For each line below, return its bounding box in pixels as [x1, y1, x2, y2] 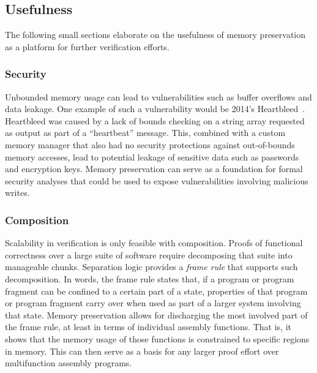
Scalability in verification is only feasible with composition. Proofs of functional [5, 236, 303, 249]
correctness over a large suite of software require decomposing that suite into [5, 248, 293, 261]
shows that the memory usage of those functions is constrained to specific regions [5, 332, 310, 345]
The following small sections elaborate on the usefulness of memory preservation [5, 28, 306, 41]
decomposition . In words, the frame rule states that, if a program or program [5, 272, 294, 285]
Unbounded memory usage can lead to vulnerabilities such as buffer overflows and [5, 90, 312, 103]
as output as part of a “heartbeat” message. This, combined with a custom [5, 126, 286, 139]
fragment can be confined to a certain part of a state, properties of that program [5, 284, 308, 297]
